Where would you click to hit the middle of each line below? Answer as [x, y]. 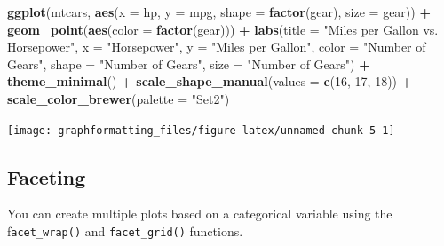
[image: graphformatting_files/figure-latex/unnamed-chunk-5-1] [201, 130]
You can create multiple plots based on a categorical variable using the [200, 214]
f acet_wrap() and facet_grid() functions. [125, 231]
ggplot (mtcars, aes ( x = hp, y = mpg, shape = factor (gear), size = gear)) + [219, 12]
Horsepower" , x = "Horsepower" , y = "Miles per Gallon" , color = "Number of [217, 47]
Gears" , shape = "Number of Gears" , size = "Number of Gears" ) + [189, 63]
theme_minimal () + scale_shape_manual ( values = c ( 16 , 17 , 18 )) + [210, 81]
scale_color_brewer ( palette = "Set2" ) [119, 98]
